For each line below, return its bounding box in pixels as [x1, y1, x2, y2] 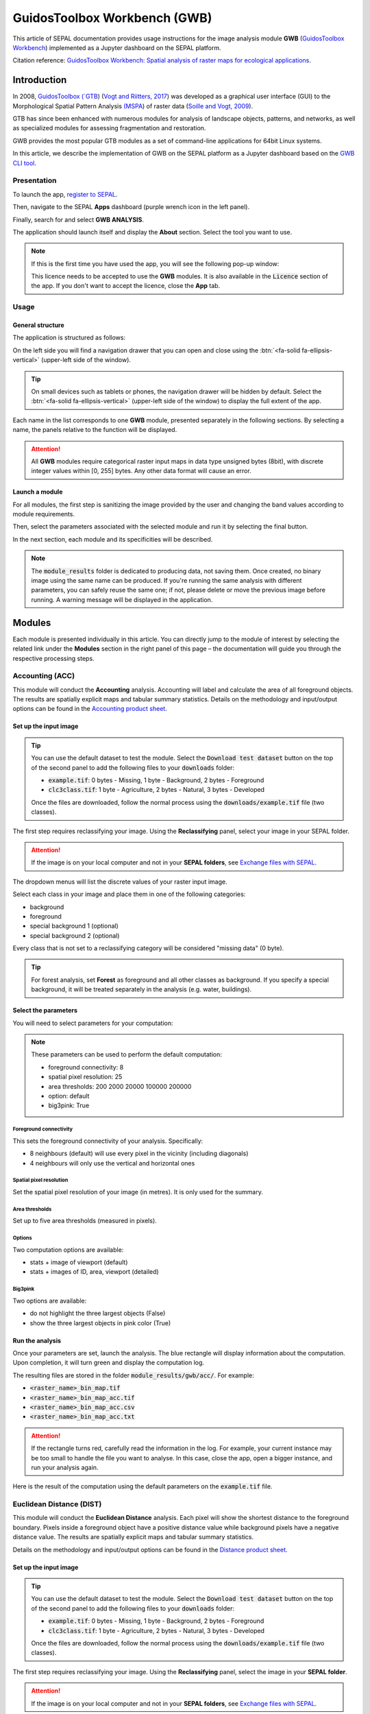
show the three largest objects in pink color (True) [29, 1318, 171, 1327]
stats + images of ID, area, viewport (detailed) [29, 1268, 159, 1276]
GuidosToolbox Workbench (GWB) [12, 10, 212, 25]
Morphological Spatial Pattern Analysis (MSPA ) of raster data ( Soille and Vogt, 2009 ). [12, 101, 254, 110]
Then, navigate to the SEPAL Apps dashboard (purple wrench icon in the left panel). [12, 203, 250, 211]
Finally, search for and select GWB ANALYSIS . [12, 215, 144, 224]
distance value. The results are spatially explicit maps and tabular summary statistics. [12, 1533, 254, 1541]
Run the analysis [12, 1336, 62, 1344]
